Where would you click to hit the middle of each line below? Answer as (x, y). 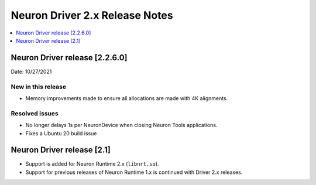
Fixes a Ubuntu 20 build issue (61, 133)
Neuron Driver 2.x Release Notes (92, 15)
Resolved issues (35, 113)
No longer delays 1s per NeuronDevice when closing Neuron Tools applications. (121, 125)
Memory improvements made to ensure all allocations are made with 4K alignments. (127, 98)
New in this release (39, 87)
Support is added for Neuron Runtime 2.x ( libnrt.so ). (92, 164)
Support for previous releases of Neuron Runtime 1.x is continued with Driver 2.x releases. (134, 172)
